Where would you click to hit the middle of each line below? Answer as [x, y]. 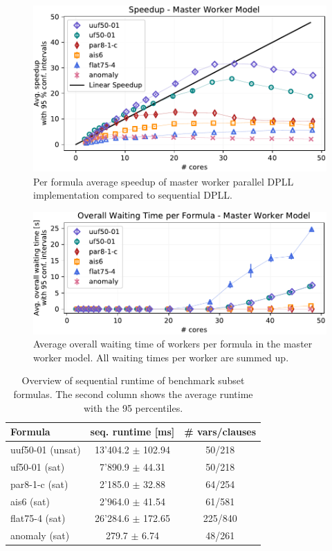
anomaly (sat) [40, 535]
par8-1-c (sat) [39, 484]
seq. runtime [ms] [132, 432]
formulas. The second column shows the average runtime [133, 394]
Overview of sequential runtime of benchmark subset [133, 380]
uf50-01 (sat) [38, 466]
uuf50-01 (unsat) [46, 450]
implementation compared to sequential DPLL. [133, 195]
